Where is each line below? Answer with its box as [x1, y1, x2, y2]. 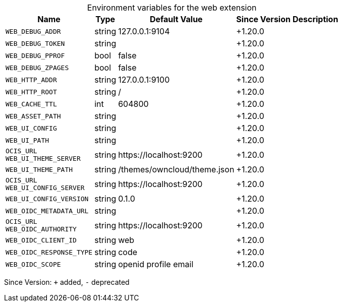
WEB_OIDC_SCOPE [6, 260, 61, 268]
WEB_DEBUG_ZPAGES [6, 64, 69, 72]
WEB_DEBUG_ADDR [6, 27, 61, 35]
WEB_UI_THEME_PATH [6, 165, 73, 173]
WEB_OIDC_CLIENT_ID [6, 236, 77, 244]
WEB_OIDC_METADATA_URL [6, 207, 89, 215]
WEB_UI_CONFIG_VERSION [6, 195, 89, 203]
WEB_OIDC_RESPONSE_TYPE [6, 248, 93, 256]
